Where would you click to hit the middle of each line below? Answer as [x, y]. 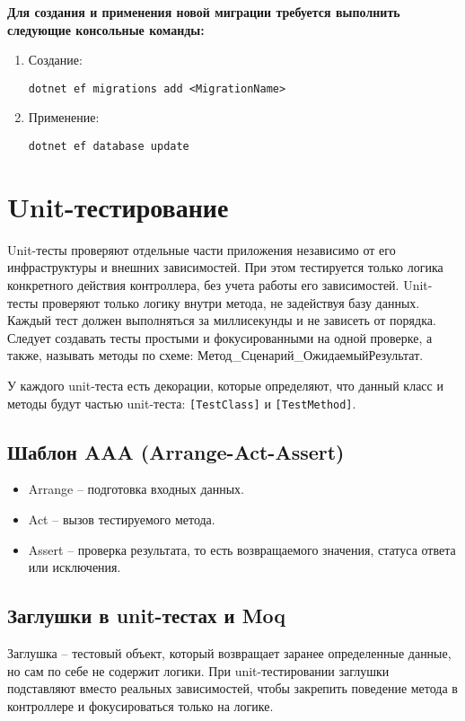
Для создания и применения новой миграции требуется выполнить [204, 12]
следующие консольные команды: [106, 29]
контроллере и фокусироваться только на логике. [140, 705]
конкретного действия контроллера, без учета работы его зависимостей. [203, 285]
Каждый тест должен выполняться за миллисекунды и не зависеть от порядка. [222, 320]
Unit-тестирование [118, 206]
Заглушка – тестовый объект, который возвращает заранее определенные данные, [229, 653]
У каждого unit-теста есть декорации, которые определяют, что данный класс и [225, 385]
